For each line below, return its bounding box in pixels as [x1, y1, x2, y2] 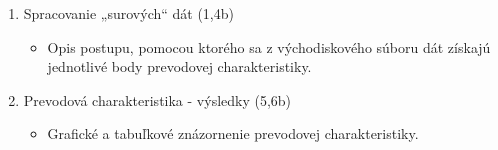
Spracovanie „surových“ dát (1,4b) [23, 3, 234, 23]
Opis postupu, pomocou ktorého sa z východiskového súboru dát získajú [47, 36, 491, 57]
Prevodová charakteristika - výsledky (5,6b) [23, 89, 292, 110]
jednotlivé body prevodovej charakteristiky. [47, 56, 312, 77]
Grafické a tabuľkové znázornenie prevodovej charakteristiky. [47, 123, 419, 144]
